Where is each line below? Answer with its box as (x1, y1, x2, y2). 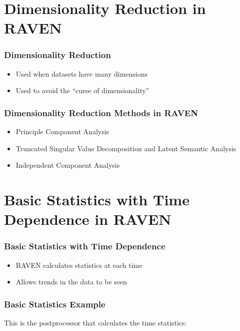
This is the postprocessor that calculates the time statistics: (4, 317, 187, 328)
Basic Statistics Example (4, 297, 105, 310)
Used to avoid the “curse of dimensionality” (15, 85, 149, 96)
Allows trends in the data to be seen (15, 276, 127, 287)
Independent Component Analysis (15, 160, 120, 170)
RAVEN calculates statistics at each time (15, 259, 142, 270)
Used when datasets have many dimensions (15, 68, 148, 79)
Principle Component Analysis (15, 126, 109, 137)
